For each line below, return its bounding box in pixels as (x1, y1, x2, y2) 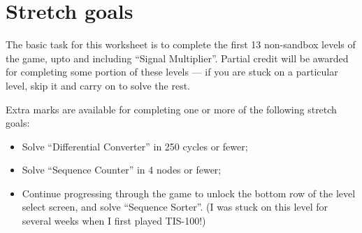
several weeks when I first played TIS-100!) (22, 213, 206, 228)
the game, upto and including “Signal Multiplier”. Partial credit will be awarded (6, 50, 349, 65)
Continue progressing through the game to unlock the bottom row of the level (22, 185, 356, 200)
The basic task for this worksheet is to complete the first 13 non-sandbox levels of (6, 37, 356, 52)
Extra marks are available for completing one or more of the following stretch (6, 101, 337, 116)
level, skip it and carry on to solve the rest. (6, 78, 190, 92)
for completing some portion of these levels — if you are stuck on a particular (6, 64, 338, 79)
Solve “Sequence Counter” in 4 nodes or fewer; (22, 162, 222, 177)
